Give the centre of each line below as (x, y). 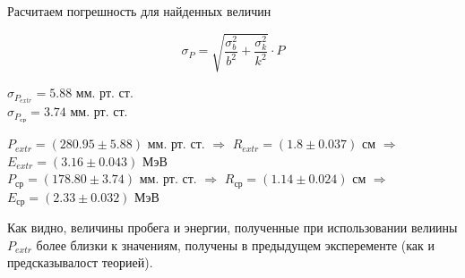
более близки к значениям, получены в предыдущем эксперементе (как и (236, 244)
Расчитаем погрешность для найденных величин (139, 11)
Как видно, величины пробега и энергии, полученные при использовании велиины (232, 227)
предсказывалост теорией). (80, 262)
